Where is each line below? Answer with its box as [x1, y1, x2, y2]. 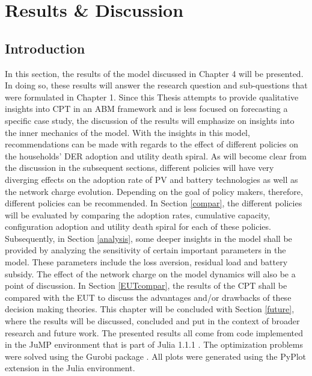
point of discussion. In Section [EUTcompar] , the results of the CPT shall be [5, 279, 287, 292]
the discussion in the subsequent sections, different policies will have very [5, 161, 274, 174]
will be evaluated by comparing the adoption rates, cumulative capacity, [5, 208, 271, 221]
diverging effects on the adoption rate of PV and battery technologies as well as [5, 173, 298, 185]
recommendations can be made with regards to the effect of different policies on [5, 138, 298, 150]
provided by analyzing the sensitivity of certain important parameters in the [5, 244, 286, 256]
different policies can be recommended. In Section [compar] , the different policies [5, 197, 302, 209]
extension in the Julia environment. [5, 362, 135, 374]
